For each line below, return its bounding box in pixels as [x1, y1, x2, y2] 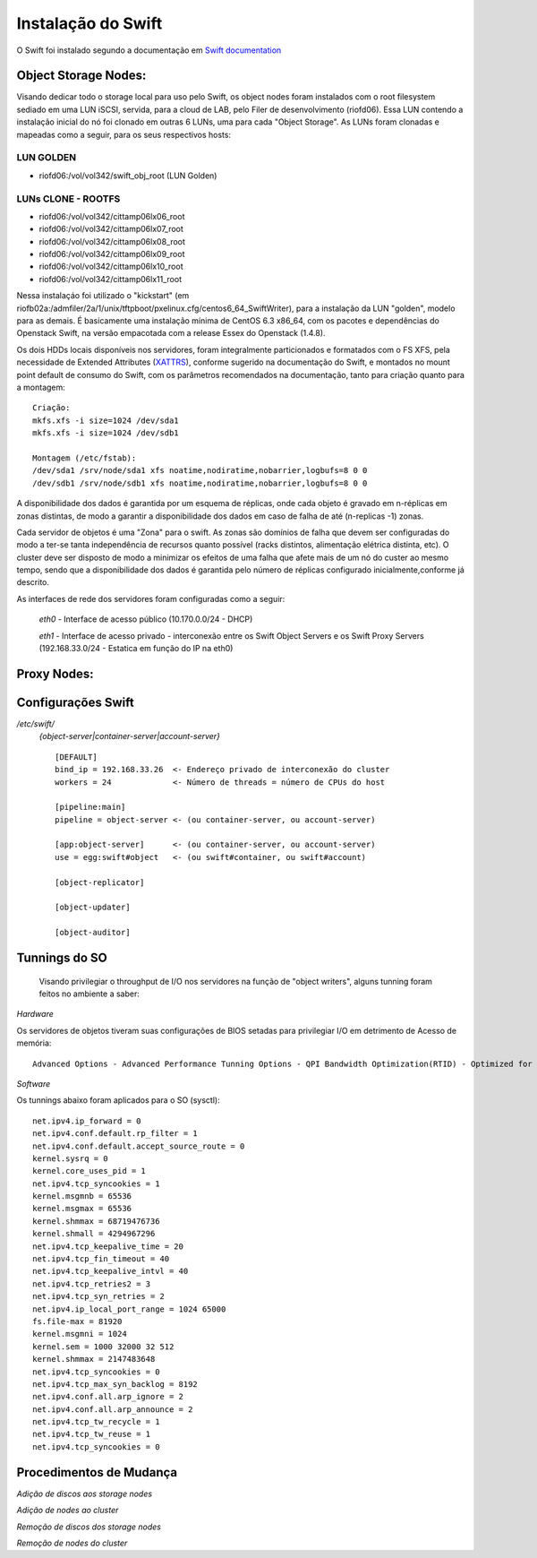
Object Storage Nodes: [16, 68, 147, 83]
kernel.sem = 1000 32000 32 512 [32, 1341, 175, 1352]
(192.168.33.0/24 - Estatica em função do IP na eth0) [38, 643, 234, 654]
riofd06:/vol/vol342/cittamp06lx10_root [38, 261, 183, 272]
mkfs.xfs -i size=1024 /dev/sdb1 [32, 428, 179, 438]
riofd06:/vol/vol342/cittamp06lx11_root [38, 273, 183, 284]
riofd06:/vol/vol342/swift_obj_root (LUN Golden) [38, 170, 217, 181]
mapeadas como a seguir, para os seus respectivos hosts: [16, 129, 232, 140]
